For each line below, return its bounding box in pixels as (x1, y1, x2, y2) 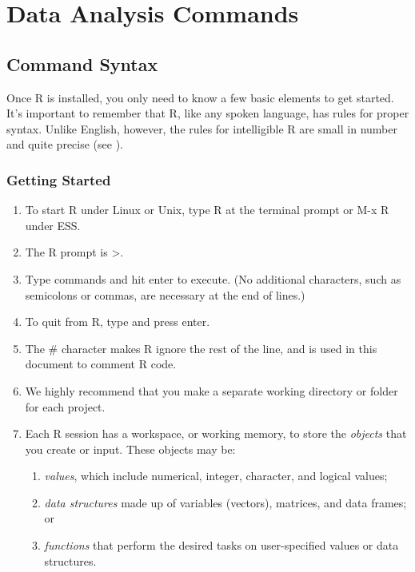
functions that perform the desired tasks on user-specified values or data (44, 537, 399, 554)
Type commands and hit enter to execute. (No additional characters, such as (25, 270, 401, 287)
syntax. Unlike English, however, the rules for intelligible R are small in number (6, 120, 397, 137)
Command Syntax (6, 51, 158, 76)
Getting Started (6, 169, 111, 189)
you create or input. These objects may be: (25, 440, 236, 457)
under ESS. (25, 216, 81, 233)
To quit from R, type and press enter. (25, 313, 210, 330)
